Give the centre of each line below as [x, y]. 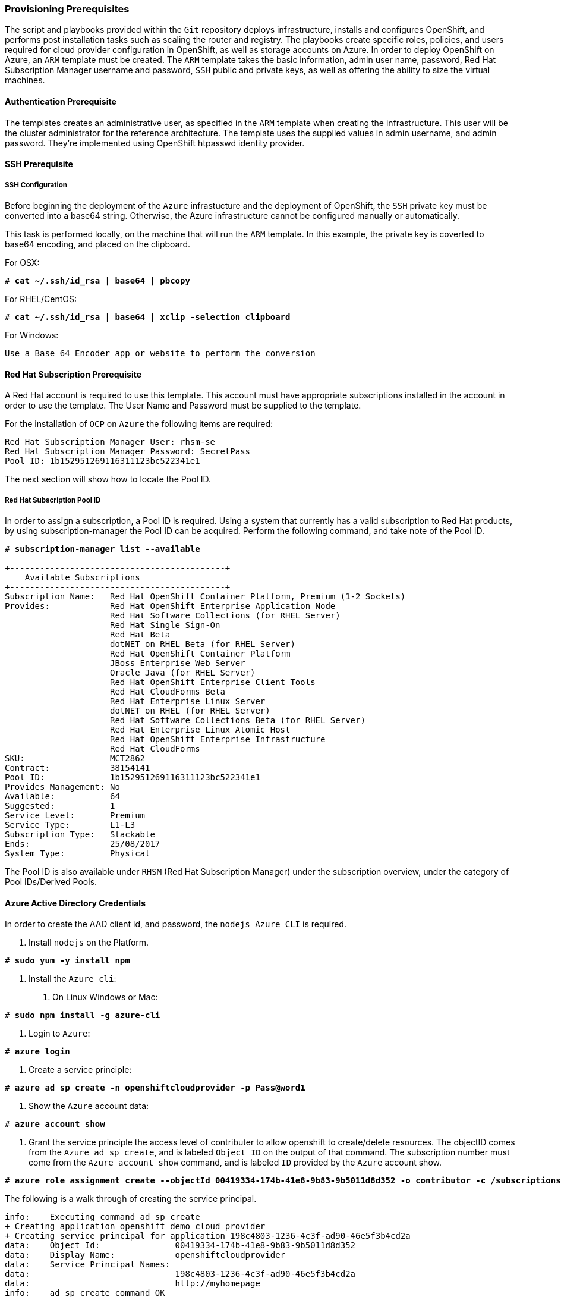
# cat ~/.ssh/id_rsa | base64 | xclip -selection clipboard [148, 317]
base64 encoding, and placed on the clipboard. [98, 244]
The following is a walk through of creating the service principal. [131, 1199]
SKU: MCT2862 [75, 758]
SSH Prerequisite [39, 164]
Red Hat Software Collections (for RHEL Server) [225, 615]
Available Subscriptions [82, 577]
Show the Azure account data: [89, 1106]
